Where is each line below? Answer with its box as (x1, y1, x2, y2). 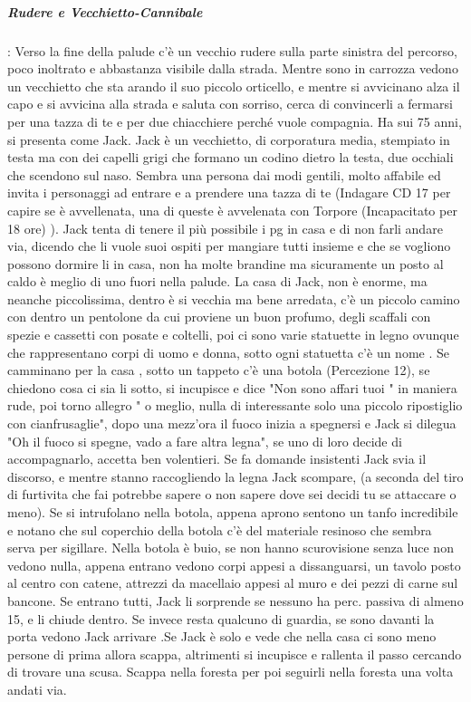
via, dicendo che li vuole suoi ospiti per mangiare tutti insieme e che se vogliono (7, 236, 451, 255)
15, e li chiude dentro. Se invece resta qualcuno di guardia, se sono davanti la (7, 609, 435, 628)
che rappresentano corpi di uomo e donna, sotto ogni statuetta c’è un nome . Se (7, 342, 449, 361)
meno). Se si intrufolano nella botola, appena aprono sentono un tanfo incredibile (7, 503, 458, 521)
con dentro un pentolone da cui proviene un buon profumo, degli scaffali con (7, 307, 431, 326)
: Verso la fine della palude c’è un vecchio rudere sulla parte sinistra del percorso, (7, 41, 457, 60)
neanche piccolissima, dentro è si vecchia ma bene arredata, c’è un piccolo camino (7, 289, 460, 308)
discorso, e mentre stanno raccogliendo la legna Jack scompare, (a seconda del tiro (7, 466, 464, 486)
